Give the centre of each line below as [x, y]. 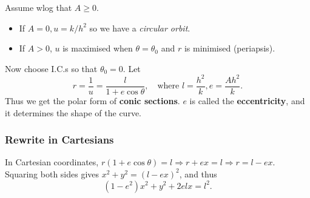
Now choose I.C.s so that [51, 68]
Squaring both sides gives [52, 173]
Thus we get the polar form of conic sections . [93, 100]
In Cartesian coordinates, [52, 162]
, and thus [198, 173]
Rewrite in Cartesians [59, 140]
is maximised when [98, 48]
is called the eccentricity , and [247, 100]
